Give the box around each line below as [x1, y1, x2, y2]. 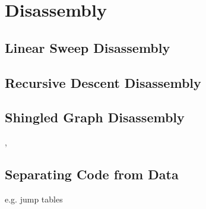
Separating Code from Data [5, 165, 179, 183]
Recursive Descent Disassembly [5, 73, 201, 91]
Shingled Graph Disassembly [5, 108, 185, 126]
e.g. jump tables [5, 192, 63, 205]
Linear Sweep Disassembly [5, 38, 170, 56]
